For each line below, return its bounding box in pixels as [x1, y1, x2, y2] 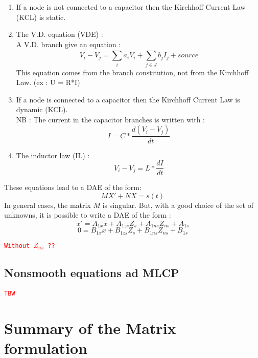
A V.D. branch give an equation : [16, 38, 121, 49]
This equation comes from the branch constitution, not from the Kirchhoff [16, 67, 249, 77]
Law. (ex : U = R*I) [16, 77, 80, 88]
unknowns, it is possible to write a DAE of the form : [4, 209, 171, 220]
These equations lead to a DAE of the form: [4, 182, 142, 193]
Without [4, 242, 30, 249]
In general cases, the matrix [4, 199, 91, 210]
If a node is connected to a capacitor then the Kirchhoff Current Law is [16, 94, 240, 104]
